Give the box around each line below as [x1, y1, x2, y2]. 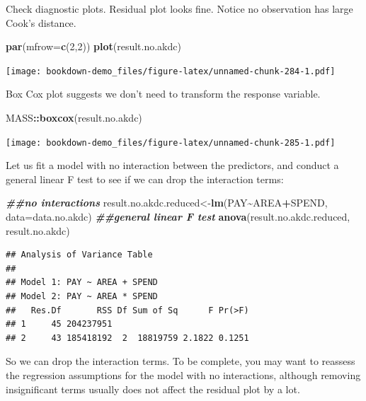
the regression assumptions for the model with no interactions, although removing [6, 368, 361, 382]
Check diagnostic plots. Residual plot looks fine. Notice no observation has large [6, 1, 353, 16]
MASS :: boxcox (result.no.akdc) [6, 110, 142, 125]
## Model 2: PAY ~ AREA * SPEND [6, 291, 158, 302]
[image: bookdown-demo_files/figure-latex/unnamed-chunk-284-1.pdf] [6, 66, 336, 76]
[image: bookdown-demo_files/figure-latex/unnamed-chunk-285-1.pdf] [6, 137, 336, 148]
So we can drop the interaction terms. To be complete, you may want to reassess [6, 354, 355, 368]
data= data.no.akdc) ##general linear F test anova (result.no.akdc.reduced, [6, 209, 350, 224]
